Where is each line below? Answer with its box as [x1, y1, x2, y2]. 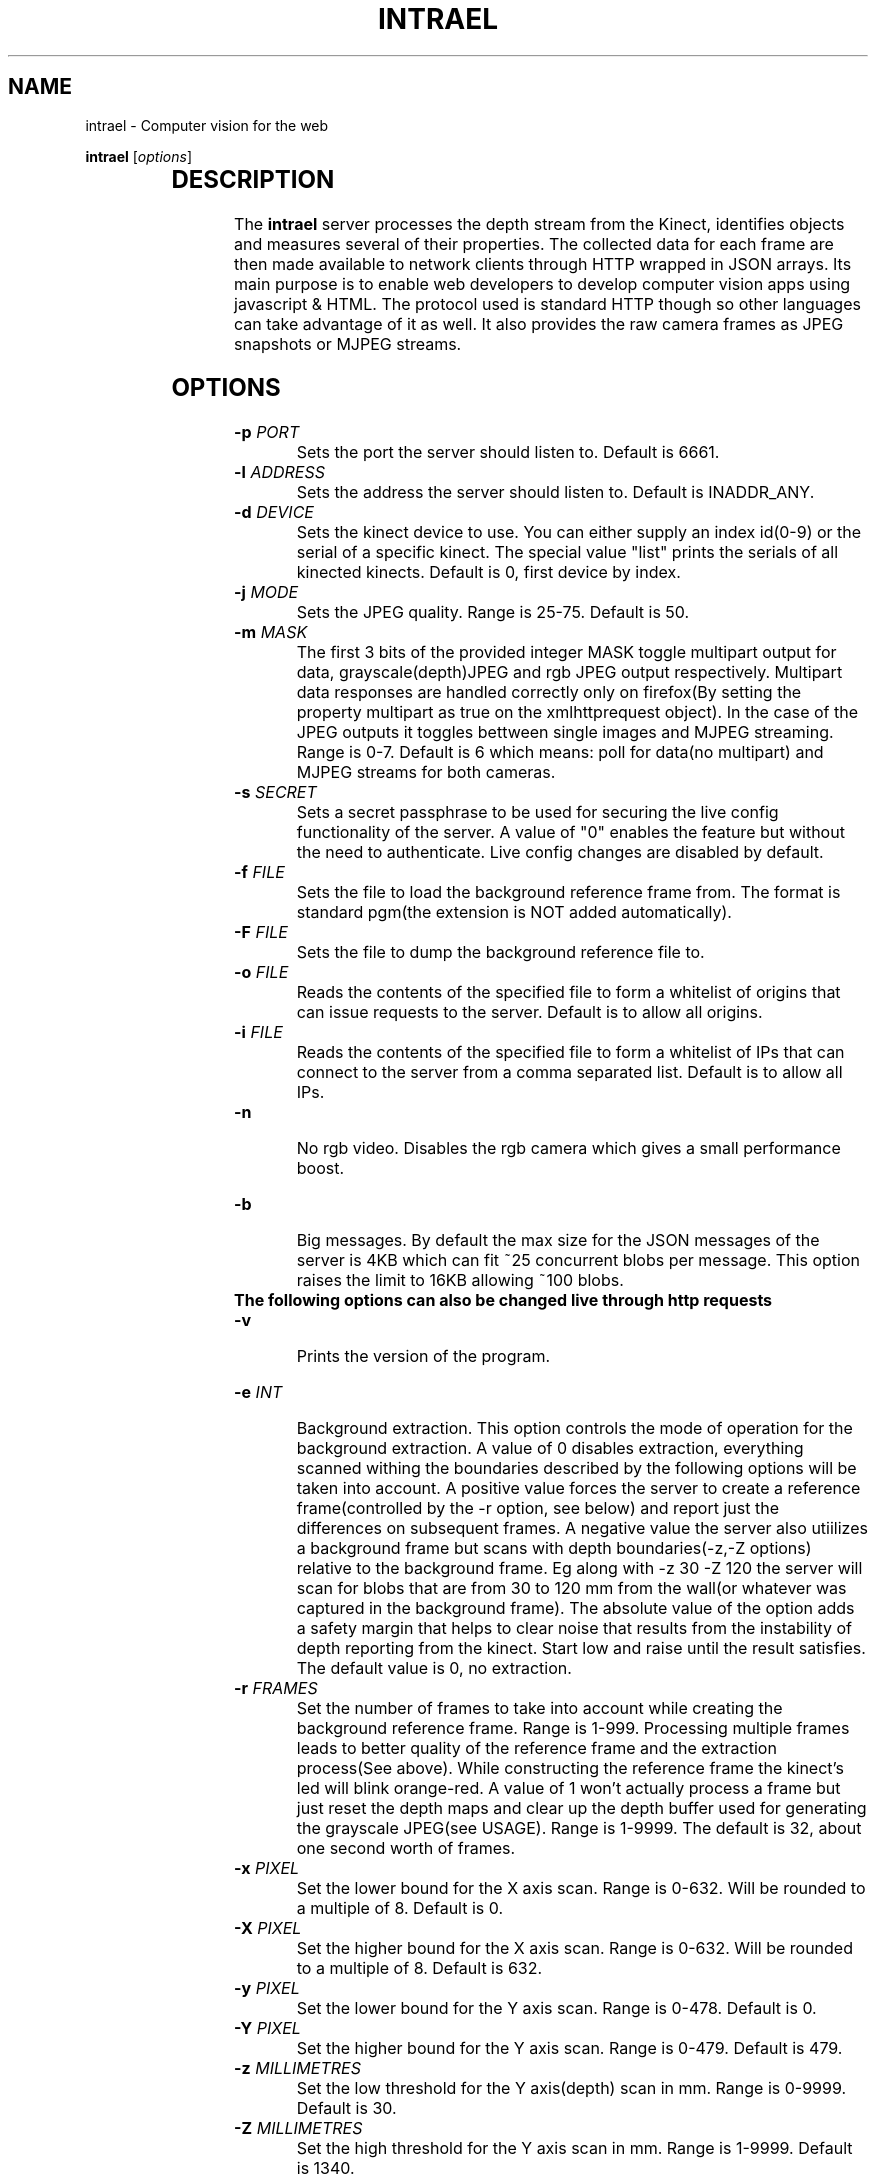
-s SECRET [234, 782, 317, 803]
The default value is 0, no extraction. [296, 1658, 572, 1679]
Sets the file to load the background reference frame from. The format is [296, 882, 841, 903]
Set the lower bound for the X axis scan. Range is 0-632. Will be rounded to [296, 1878, 866, 1899]
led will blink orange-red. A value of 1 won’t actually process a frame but [296, 1778, 841, 1799]
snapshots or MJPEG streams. [234, 333, 462, 354]
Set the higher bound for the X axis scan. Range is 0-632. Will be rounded [296, 1938, 853, 1959]
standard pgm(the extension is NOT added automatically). [296, 902, 732, 923]
